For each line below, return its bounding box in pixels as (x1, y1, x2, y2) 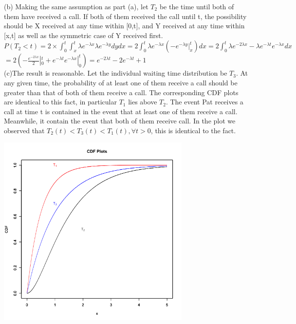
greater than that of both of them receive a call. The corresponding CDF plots (4, 87, 239, 97)
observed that (4, 125, 45, 135)
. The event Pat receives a (166, 97, 243, 107)
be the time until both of (159, 1, 234, 11)
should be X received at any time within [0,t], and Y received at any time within (4, 20, 245, 31)
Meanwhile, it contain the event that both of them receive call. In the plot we (4, 116, 236, 126)
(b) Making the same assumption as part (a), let (4, 1, 148, 11)
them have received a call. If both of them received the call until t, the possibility (4, 11, 247, 21)
